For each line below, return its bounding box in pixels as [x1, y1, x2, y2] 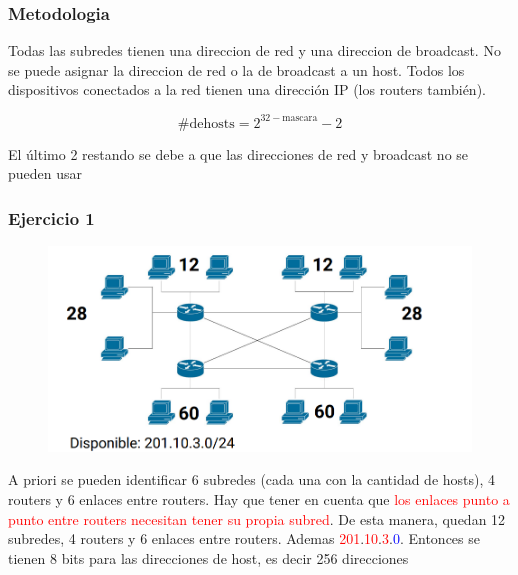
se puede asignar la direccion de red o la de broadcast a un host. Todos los [8, 59, 465, 80]
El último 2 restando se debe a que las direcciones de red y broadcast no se [8, 143, 469, 164]
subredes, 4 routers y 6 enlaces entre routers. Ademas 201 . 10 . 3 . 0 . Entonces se [8, 528, 480, 549]
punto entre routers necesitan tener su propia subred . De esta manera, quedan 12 [8, 508, 506, 529]
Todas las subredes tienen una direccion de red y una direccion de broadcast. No [8, 40, 501, 61]
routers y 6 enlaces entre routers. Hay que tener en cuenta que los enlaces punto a [8, 488, 510, 509]
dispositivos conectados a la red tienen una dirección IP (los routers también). [8, 79, 486, 100]
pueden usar [8, 163, 83, 184]
